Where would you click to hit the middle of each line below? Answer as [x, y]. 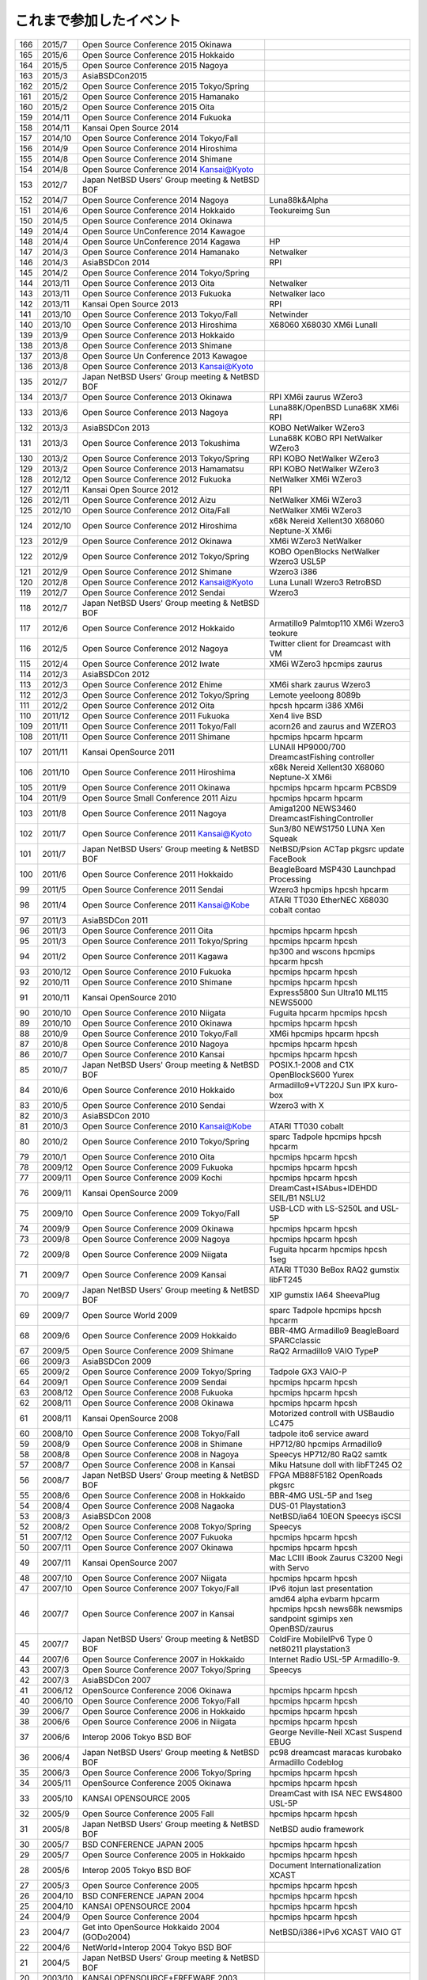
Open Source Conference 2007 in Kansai [158, 1613]
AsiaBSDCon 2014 [116, 262]
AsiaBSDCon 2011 [115, 920]
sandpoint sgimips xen [311, 1618]
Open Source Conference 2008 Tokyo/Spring [167, 1526]
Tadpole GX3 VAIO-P [308, 1372]
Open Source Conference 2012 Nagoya [155, 648]
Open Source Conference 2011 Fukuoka [156, 715]
